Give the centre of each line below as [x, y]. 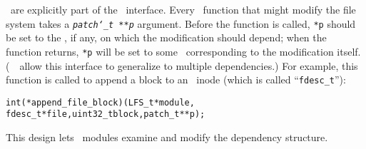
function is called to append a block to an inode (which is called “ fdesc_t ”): [176, 79]
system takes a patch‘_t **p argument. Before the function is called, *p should [181, 23]
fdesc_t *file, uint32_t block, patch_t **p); [106, 114]
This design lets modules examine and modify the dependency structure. [167, 137]
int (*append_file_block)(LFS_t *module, [100, 102]
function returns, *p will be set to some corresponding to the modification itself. [183, 51]
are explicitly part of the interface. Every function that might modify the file [183, 9]
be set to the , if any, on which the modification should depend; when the [166, 37]
